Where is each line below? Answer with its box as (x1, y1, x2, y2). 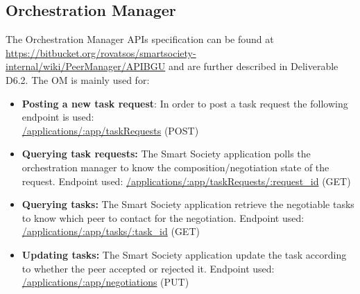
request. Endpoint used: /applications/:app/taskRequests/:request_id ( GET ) (22, 173, 351, 188)
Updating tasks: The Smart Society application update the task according (22, 247, 347, 261)
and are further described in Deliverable (168, 59, 338, 73)
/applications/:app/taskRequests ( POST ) (22, 123, 199, 137)
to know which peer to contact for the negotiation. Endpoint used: (22, 210, 305, 225)
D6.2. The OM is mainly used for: (6, 72, 150, 87)
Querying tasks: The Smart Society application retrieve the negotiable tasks (22, 197, 354, 211)
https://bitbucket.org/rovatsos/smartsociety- (6, 45, 196, 60)
